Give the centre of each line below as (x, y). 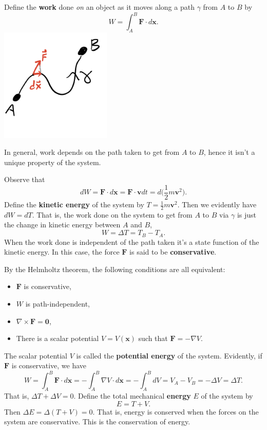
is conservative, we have (49, 365)
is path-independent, (58, 303)
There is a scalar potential (58, 338)
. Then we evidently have (217, 204)
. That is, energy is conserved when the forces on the (176, 411)
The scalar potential (36, 355)
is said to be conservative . (173, 252)
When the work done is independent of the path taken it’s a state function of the (132, 241)
